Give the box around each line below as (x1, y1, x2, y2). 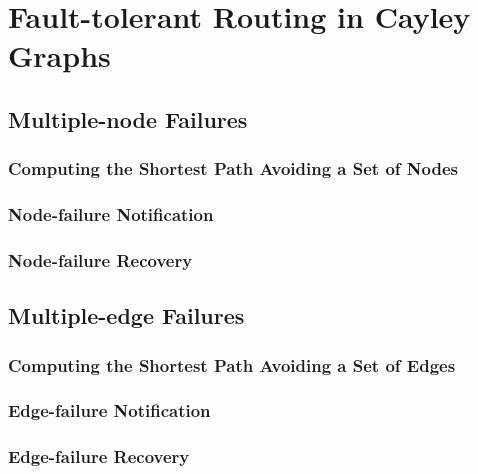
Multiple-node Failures (8, 103, 248, 134)
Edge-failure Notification (8, 398, 211, 423)
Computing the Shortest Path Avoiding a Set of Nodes (8, 156, 458, 181)
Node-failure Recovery (8, 247, 193, 272)
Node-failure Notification (8, 202, 214, 227)
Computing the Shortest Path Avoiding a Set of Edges (8, 352, 456, 377)
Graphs (8, 35, 111, 76)
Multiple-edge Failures (8, 300, 245, 331)
